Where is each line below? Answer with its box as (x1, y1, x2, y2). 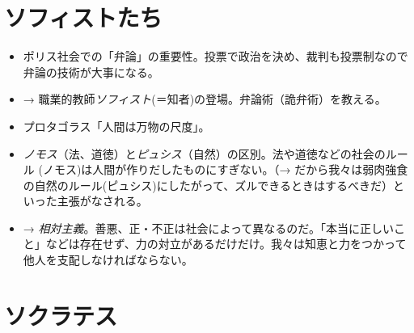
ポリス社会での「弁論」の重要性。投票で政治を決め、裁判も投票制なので (23, 48, 408, 65)
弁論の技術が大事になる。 (23, 63, 159, 80)
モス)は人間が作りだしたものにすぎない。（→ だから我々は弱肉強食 (53, 161, 408, 178)
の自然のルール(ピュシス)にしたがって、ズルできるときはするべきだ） (23, 176, 394, 193)
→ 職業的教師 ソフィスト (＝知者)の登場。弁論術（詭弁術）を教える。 (23, 91, 387, 107)
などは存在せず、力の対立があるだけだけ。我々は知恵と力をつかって (45, 235, 407, 252)
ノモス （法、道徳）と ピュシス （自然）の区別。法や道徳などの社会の (23, 145, 386, 162)
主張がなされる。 (57, 192, 148, 209)
